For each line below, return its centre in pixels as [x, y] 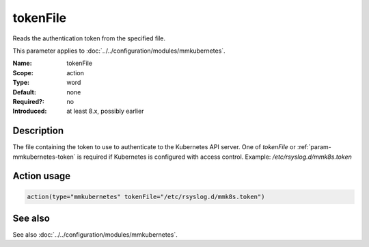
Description [38, 131]
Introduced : [30, 111]
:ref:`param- [314, 147]
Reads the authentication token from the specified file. [89, 38]
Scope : [23, 73]
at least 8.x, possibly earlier [105, 111]
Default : [25, 92]
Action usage [42, 176]
